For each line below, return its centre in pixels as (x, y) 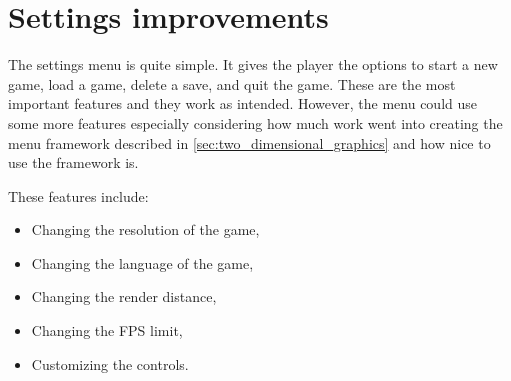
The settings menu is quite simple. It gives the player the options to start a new (253, 64)
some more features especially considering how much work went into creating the (255, 122)
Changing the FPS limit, (107, 330)
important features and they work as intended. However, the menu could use (242, 103)
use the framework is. (73, 162)
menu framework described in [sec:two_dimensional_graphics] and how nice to (249, 142)
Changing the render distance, (124, 296)
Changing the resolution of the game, (145, 229)
